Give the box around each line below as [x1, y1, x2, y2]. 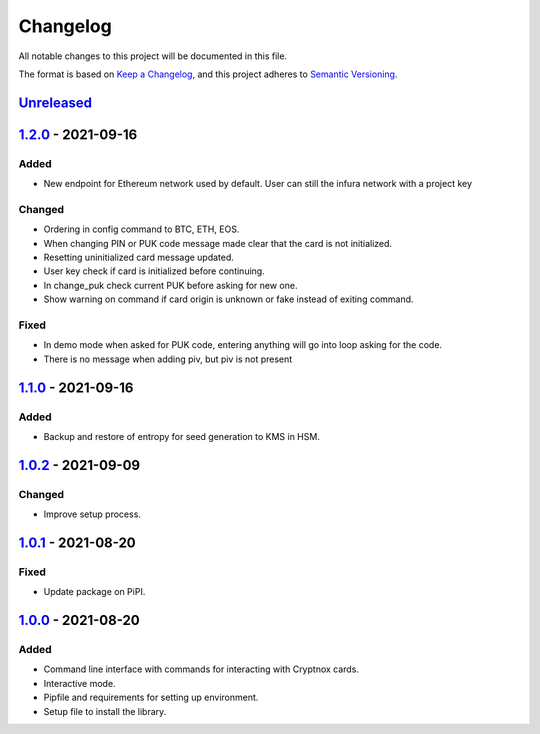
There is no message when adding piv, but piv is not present [43, 353, 293, 365]
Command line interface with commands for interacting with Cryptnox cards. [43, 663, 360, 675]
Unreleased [18, 94, 93, 111]
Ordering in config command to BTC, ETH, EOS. [43, 223, 240, 235]
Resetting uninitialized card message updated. [43, 251, 235, 264]
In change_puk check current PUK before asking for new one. [43, 279, 298, 291]
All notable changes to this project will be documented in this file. [18, 50, 288, 62]
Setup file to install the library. [43, 705, 167, 717]
